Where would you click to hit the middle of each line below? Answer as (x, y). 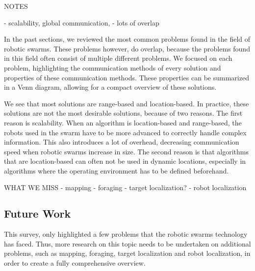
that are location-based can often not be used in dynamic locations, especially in (125, 161)
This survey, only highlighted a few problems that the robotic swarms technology (126, 234)
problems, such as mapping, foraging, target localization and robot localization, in (127, 253)
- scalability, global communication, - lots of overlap (82, 22)
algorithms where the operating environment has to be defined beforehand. (116, 170)
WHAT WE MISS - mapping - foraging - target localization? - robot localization (125, 187)
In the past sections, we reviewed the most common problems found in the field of (127, 39)
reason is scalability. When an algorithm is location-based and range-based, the (123, 122)
